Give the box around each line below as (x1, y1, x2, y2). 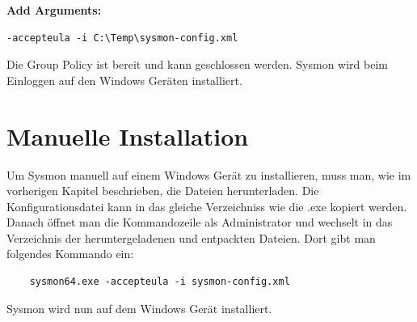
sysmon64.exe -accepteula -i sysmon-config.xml (29, 276, 290, 288)
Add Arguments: (6, 2, 102, 18)
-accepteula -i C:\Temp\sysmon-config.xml (6, 32, 238, 44)
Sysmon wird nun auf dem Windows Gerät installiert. (6, 299, 272, 316)
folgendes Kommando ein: (6, 245, 134, 262)
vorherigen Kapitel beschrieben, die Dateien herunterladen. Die (6, 182, 319, 199)
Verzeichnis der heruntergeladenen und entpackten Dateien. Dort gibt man (6, 229, 376, 246)
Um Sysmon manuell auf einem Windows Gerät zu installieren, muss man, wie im (6, 166, 411, 183)
